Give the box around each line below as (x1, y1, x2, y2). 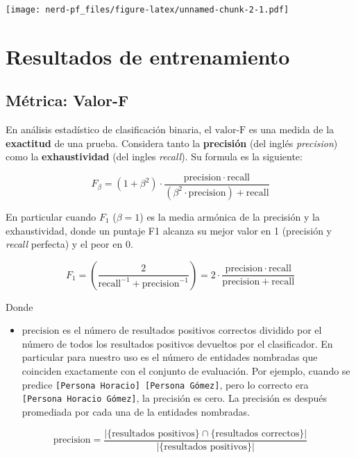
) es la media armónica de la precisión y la (139, 209, 320, 223)
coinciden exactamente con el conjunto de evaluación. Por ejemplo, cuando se (22, 364, 350, 378)
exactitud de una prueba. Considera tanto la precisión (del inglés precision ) (6, 135, 338, 150)
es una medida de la (248, 122, 334, 137)
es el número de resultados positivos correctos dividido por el (62, 323, 322, 337)
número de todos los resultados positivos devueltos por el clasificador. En (22, 336, 333, 350)
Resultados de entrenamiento (6, 42, 290, 70)
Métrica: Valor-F (6, 90, 129, 111)
